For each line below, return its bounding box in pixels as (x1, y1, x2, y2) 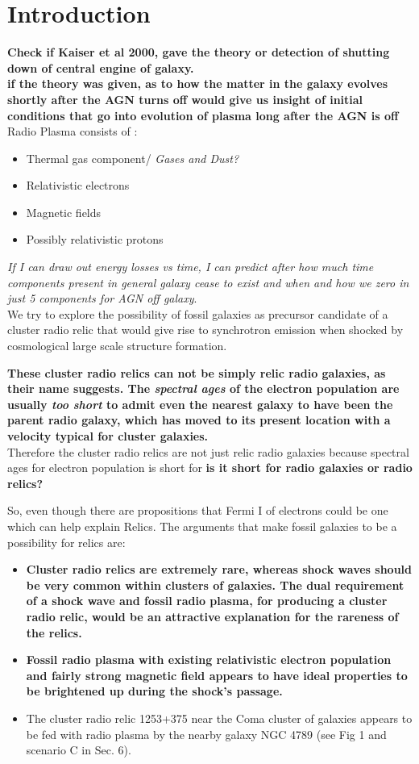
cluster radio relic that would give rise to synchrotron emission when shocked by (7, 321, 404, 338)
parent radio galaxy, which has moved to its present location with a (7, 411, 391, 428)
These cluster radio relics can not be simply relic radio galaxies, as (7, 364, 386, 381)
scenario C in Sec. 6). (26, 741, 131, 758)
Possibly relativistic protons (26, 231, 164, 248)
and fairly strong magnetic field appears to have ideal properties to (26, 666, 408, 683)
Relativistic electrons (26, 177, 130, 194)
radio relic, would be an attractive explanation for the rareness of (26, 607, 399, 624)
